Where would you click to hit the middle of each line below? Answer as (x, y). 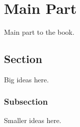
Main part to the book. (39, 32)
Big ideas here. (27, 79)
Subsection (26, 101)
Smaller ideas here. (33, 120)
